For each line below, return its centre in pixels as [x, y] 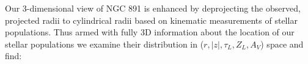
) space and [282, 44]
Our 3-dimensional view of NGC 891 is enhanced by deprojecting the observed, [153, 8]
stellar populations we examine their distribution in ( [105, 44]
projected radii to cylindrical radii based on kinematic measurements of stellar [151, 20]
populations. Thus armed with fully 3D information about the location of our [150, 32]
